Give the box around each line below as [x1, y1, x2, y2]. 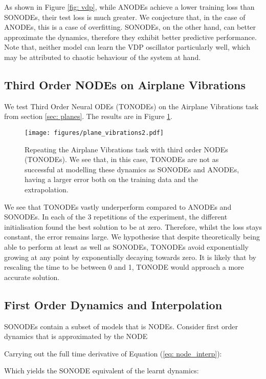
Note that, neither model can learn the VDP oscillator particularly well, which [4, 42, 250, 52]
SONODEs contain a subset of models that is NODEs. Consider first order [4, 321, 238, 331]
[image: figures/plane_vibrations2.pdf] [25, 129, 164, 136]
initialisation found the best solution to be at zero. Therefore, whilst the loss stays [4, 221, 262, 232]
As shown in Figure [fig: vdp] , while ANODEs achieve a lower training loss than [4, 2, 255, 12]
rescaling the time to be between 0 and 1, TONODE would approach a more [4, 262, 244, 272]
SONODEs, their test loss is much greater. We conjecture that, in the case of [4, 11, 246, 22]
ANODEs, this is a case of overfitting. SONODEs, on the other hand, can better [4, 22, 256, 32]
